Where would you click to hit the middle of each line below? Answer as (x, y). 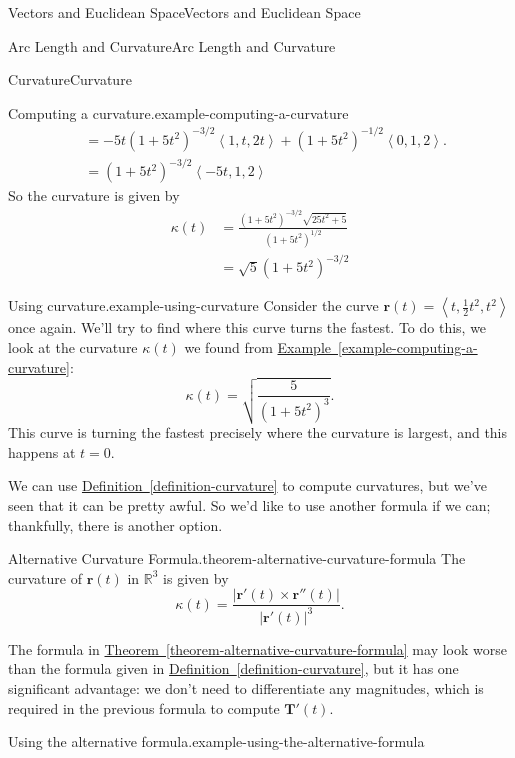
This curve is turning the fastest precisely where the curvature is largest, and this (258, 432)
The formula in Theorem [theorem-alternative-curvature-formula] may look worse (257, 648)
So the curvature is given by (94, 195)
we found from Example (257, 346)
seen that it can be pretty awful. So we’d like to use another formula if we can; (249, 504)
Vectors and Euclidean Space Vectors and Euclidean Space (184, 12)
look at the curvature (73, 346)
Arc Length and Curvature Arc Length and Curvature (172, 45)
